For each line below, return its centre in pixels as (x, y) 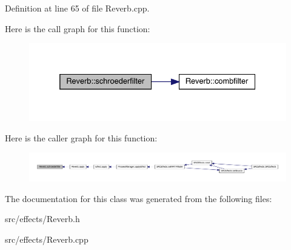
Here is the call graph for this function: (78, 28)
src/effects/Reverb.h (42, 219)
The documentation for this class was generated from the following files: (139, 198)
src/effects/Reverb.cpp (47, 239)
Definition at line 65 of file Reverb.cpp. (77, 8)
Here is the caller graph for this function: (81, 137)
